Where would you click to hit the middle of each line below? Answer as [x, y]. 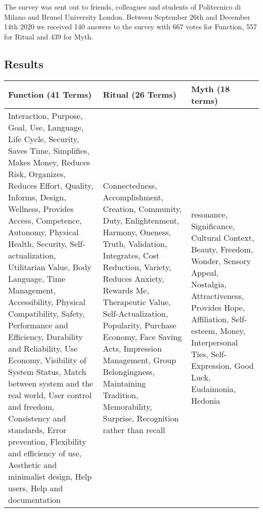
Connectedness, [130, 185]
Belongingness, [129, 371]
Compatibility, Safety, [47, 313]
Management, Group [139, 360]
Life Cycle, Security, [44, 139]
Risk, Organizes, [37, 174]
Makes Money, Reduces [49, 162]
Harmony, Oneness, [137, 232]
